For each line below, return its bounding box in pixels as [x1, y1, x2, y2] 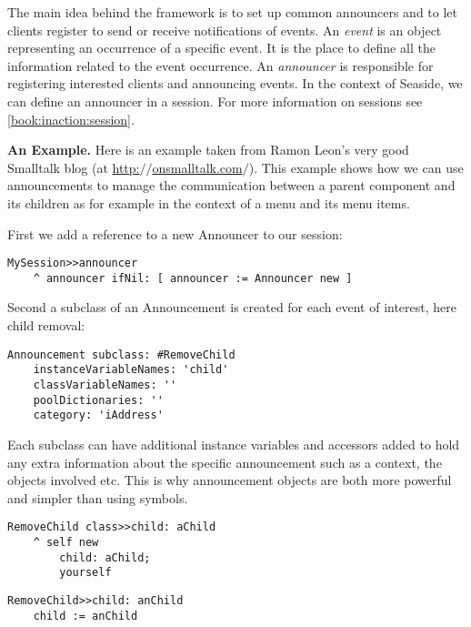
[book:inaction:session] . [7, 109, 135, 128]
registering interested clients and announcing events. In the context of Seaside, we [7, 74, 463, 93]
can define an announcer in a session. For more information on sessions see [7, 91, 423, 110]
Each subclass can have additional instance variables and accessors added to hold [7, 434, 460, 453]
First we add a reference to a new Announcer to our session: [7, 224, 343, 243]
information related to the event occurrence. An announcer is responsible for [7, 56, 434, 75]
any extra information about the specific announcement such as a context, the [7, 452, 442, 471]
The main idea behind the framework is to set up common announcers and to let [7, 3, 457, 21]
